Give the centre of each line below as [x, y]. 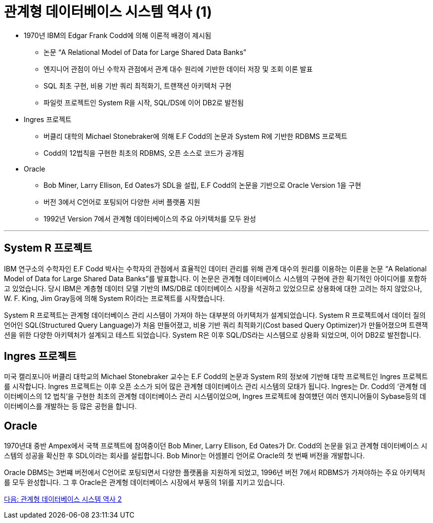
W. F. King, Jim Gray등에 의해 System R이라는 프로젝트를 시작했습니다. [114, 298]
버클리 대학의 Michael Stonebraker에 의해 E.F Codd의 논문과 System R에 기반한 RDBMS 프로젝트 [195, 136]
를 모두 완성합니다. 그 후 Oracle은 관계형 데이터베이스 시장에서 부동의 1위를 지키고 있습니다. [145, 482]
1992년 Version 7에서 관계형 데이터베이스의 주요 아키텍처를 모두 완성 [150, 218]
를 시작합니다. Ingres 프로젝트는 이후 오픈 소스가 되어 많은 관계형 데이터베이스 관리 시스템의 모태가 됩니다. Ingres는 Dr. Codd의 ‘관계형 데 [215, 387]
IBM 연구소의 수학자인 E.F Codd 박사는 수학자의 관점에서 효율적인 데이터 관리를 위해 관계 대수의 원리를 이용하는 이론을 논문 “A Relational [216, 268]
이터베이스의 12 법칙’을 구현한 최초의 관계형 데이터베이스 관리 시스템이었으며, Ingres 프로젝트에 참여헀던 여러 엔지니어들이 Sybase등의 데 [215, 396]
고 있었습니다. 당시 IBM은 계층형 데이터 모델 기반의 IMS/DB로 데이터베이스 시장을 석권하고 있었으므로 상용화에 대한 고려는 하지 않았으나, [213, 288]
